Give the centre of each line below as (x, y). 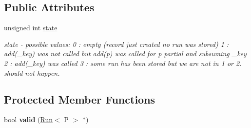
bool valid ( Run (29, 119)
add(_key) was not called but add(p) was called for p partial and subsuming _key (125, 53)
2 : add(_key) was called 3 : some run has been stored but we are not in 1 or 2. (123, 63)
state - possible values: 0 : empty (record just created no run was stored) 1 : (116, 44)
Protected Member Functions (80, 99)
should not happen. (32, 73)
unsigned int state (31, 28)
